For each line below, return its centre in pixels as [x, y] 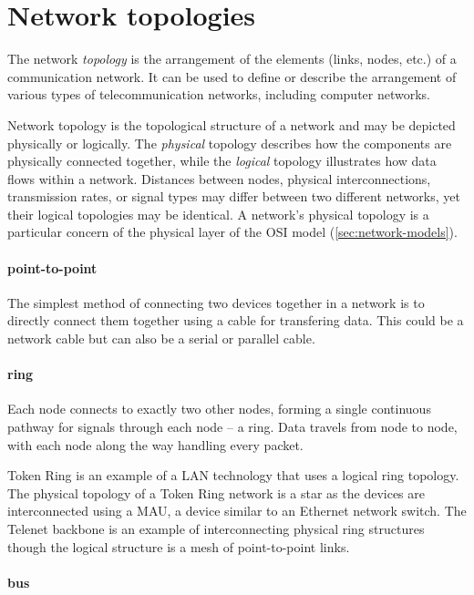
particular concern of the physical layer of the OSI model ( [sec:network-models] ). [232, 232]
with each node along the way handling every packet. [155, 444]
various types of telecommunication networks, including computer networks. [219, 94]
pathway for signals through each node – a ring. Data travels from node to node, [232, 427]
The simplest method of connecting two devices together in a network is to [216, 302]
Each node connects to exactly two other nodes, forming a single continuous [219, 409]
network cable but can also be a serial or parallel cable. [161, 339]
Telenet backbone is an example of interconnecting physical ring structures [216, 528]
